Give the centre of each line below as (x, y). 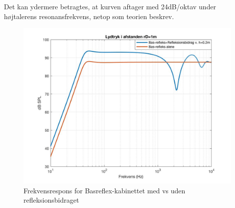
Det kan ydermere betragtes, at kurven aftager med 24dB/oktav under (110, 6)
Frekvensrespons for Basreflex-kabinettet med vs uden (105, 190)
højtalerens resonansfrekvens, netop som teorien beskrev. (89, 16)
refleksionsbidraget (51, 200)
